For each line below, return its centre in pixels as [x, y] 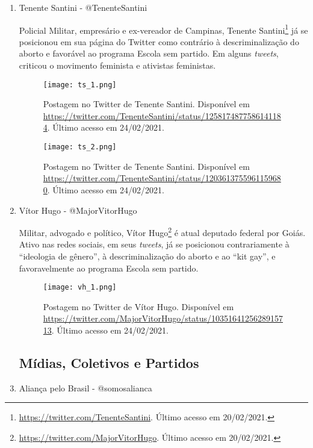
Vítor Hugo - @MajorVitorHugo [78, 210]
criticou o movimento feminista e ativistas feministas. [117, 65]
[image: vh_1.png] [80, 288]
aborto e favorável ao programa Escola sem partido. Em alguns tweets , [149, 53]
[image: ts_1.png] [80, 85]
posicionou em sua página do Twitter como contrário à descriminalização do [159, 41]
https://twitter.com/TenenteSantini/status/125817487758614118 [162, 115]
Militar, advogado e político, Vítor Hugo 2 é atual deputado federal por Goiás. [162, 232]
